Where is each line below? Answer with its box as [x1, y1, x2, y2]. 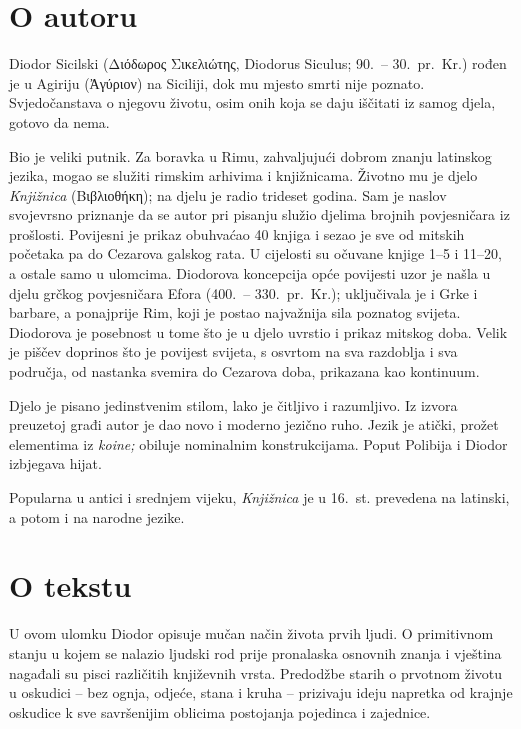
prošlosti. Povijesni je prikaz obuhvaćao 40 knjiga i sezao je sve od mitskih [9, 223, 465, 244]
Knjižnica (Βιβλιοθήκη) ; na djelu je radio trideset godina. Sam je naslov [9, 184, 447, 205]
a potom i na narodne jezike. [9, 506, 185, 527]
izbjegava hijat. [9, 453, 102, 474]
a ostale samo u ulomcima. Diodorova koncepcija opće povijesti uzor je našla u [9, 263, 491, 284]
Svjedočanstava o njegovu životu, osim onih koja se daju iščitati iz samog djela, [9, 92, 496, 113]
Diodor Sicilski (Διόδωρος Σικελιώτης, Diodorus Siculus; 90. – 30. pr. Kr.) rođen [9, 53, 507, 74]
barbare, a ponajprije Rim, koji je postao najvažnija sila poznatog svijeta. [9, 302, 461, 323]
